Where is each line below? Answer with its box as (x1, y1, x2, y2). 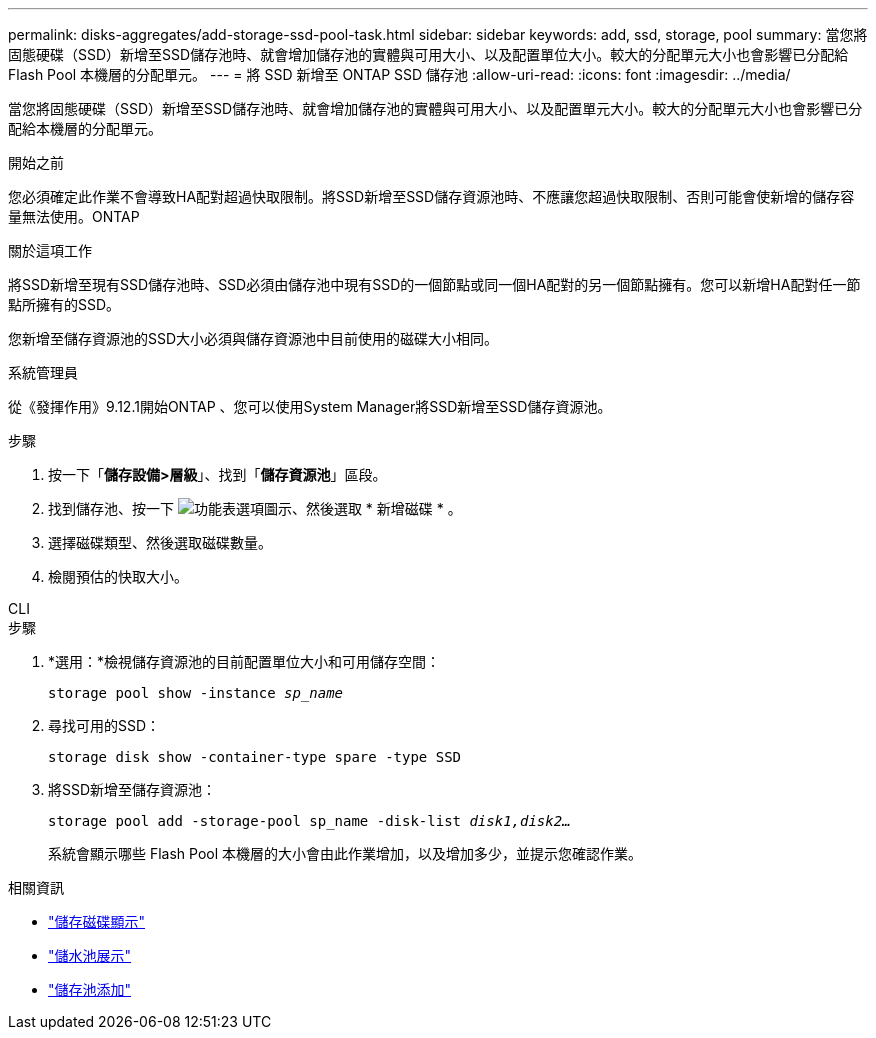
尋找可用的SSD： (48, 717, 161, 734)
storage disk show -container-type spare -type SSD (48, 749, 462, 765)
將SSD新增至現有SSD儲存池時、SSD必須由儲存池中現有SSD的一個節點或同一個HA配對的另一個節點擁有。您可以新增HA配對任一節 (8, 276, 861, 293)
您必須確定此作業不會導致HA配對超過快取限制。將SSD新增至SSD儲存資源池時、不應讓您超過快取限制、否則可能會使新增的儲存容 (8, 188, 855, 205)
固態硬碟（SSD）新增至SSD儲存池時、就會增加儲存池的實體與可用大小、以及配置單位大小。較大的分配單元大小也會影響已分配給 (8, 46, 849, 63)
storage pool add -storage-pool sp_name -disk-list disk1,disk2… (48, 813, 571, 829)
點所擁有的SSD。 (8, 296, 121, 313)
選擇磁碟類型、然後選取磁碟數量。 (48, 534, 272, 551)
